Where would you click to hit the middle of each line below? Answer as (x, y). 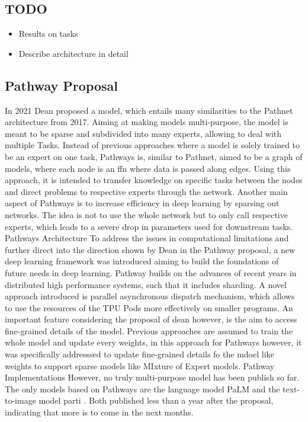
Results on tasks (48, 33)
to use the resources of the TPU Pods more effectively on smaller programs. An (149, 307)
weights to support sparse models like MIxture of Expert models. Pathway (140, 365)
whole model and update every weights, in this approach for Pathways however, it (153, 342)
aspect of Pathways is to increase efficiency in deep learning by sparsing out (142, 203)
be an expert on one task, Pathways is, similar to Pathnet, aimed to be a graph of (154, 156)
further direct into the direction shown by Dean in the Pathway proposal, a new (150, 249)
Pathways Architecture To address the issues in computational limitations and (147, 238)
